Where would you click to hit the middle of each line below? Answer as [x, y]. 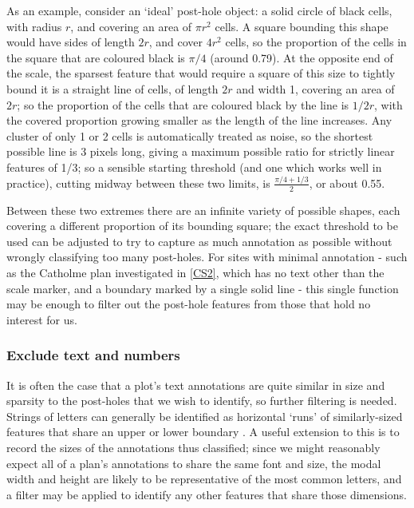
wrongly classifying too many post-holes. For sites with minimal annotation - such [207, 257]
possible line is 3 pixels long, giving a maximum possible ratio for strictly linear [201, 151]
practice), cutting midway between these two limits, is [138, 183]
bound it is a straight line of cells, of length [112, 88]
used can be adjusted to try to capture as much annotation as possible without [199, 241]
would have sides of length [71, 42]
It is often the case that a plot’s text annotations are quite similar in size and [196, 385]
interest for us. [42, 319]
